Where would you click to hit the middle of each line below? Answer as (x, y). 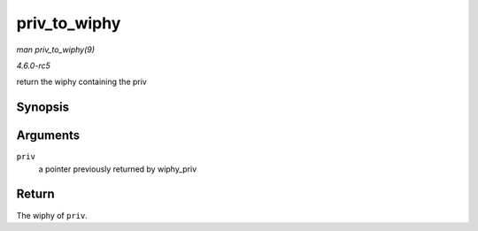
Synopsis (43, 108)
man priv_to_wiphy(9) (56, 50)
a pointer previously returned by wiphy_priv (118, 169)
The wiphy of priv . (52, 215)
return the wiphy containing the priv (82, 82)
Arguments (48, 136)
